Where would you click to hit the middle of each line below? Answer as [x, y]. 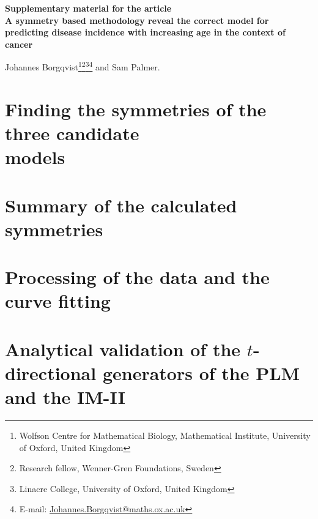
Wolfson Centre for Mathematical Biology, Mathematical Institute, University [165, 435]
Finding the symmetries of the [136, 109]
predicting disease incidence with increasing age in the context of [145, 32]
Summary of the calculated [121, 205]
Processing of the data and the [137, 277]
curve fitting [58, 301]
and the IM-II [65, 397]
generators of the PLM [201, 372]
